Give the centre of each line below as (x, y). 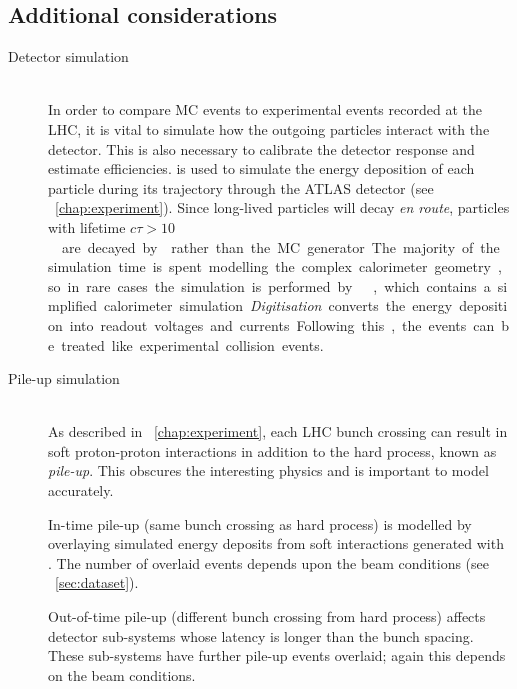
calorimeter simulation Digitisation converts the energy (278, 305)
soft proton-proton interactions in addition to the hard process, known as (272, 450)
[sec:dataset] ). (97, 582)
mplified (73, 305)
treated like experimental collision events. (192, 344)
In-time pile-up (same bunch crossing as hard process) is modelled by (260, 523)
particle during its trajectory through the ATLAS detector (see (241, 187)
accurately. (81, 490)
